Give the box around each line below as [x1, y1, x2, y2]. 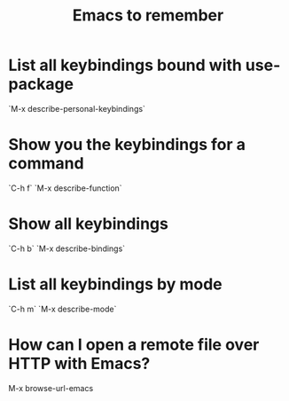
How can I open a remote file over [8, 334, 260, 355]
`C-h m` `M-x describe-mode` [8, 303, 117, 314]
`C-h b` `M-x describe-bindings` [8, 243, 126, 254]
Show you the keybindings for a [8, 135, 246, 155]
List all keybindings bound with [8, 55, 243, 75]
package [8, 75, 74, 94]
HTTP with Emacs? [8, 353, 151, 373]
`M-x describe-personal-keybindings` [8, 103, 145, 114]
